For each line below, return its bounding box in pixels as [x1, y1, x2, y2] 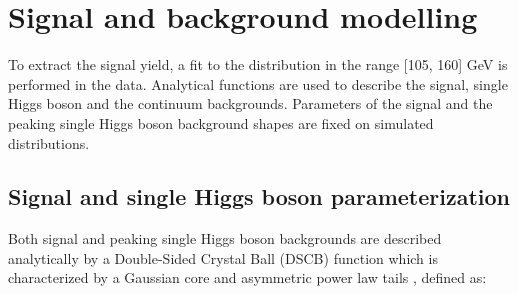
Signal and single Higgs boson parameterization [8, 181, 511, 212]
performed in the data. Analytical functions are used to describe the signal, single [8, 73, 508, 94]
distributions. [8, 132, 90, 153]
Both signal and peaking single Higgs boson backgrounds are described [8, 228, 442, 249]
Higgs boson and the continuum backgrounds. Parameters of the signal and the [8, 93, 493, 114]
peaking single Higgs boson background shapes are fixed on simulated [8, 112, 434, 133]
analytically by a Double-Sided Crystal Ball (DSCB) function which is [8, 247, 438, 268]
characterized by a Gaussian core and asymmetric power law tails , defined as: [8, 267, 487, 288]
